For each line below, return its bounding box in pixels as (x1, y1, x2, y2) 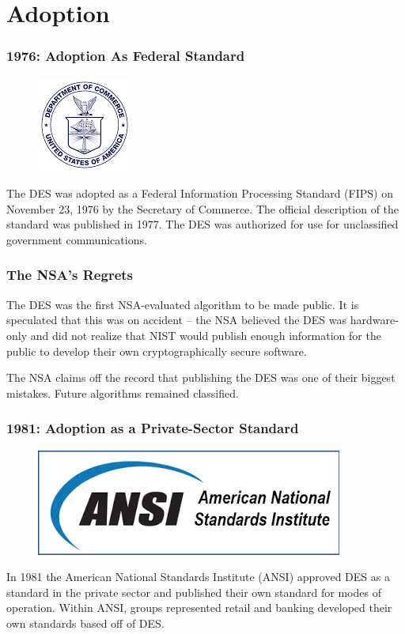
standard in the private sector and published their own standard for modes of (6, 583, 381, 600)
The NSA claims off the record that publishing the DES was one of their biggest (6, 369, 396, 386)
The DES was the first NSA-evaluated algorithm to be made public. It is (6, 296, 359, 312)
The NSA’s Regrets (6, 265, 133, 285)
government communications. (6, 231, 147, 247)
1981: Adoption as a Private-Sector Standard (6, 418, 299, 438)
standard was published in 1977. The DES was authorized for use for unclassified (6, 216, 399, 232)
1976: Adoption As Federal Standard (6, 46, 245, 66)
